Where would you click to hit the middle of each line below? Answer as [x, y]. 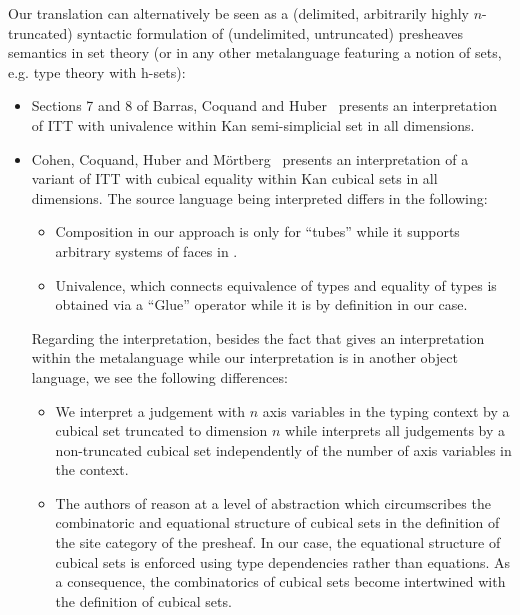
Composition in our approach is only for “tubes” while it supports [257, 231]
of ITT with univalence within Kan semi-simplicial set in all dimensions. [253, 124]
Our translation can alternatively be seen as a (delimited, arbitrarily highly [238, 13]
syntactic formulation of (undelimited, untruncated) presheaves [270, 32]
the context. [92, 469]
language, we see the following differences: [159, 376]
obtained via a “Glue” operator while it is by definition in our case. [261, 304]
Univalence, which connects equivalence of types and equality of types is [276, 284]
